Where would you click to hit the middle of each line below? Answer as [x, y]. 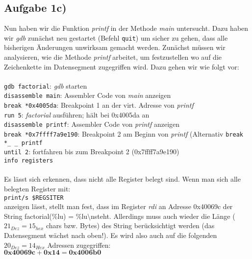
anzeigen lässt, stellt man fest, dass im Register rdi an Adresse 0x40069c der [118, 206]
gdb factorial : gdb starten [46, 85]
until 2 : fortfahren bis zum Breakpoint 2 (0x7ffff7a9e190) [92, 152]
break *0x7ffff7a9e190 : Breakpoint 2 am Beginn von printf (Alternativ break [124, 134]
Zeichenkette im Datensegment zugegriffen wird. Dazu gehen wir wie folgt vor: [122, 66]
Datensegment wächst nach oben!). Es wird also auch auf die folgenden [111, 235]
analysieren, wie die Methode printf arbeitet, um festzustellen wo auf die [113, 57]
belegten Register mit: [37, 188]
